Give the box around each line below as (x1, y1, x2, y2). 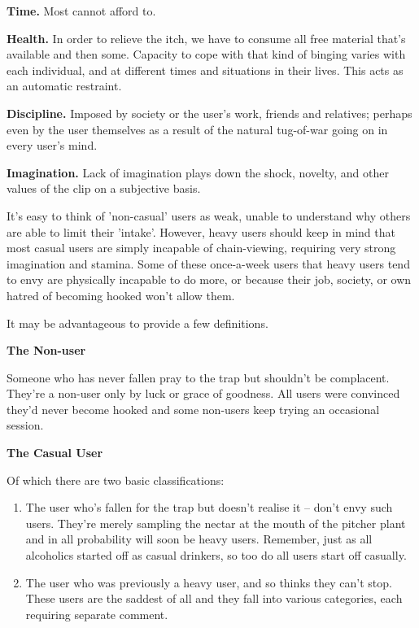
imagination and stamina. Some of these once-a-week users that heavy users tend (7, 255, 410, 272)
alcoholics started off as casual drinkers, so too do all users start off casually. (25, 547, 407, 564)
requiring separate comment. (25, 605, 168, 622)
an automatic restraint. (7, 77, 122, 94)
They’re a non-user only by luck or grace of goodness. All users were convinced (7, 385, 400, 402)
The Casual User (7, 444, 103, 461)
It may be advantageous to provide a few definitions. (7, 314, 268, 331)
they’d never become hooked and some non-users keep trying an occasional (7, 400, 380, 417)
